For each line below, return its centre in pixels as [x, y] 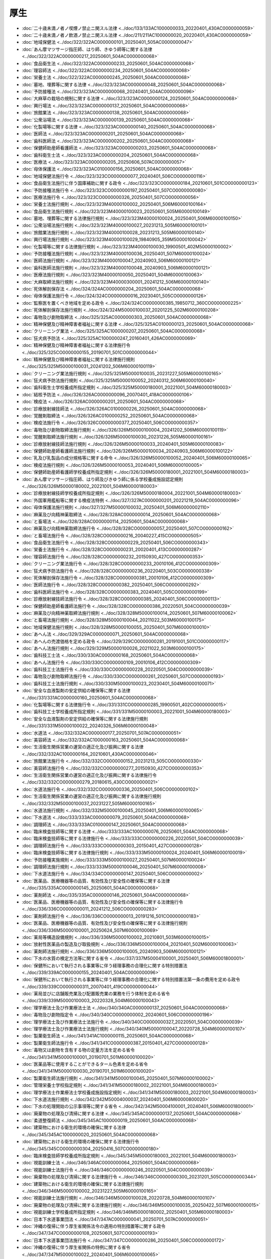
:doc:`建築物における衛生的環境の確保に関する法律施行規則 [83, 1184]
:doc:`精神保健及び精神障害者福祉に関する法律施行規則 [78, 359]
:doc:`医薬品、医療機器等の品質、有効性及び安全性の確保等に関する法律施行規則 [105, 923]
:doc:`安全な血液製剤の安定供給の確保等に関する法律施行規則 [85, 719]
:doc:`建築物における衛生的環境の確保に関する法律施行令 [81, 1142]
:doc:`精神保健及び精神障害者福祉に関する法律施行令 [76, 345]
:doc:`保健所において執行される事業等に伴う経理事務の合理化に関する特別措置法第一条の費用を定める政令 [131, 980]
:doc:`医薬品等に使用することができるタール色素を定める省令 [85, 1064]
